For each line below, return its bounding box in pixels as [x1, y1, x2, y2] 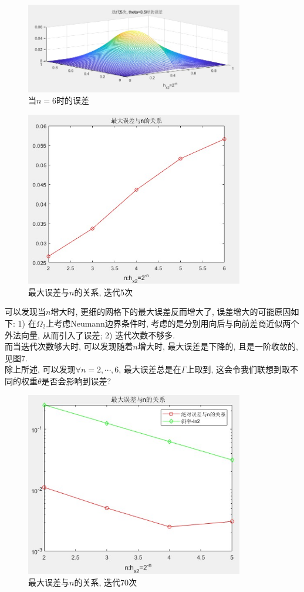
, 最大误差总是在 [119, 363, 181, 375]
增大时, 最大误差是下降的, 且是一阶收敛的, [137, 340, 298, 352]
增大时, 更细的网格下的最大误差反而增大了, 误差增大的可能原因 [50, 305, 291, 318]
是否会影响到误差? [41, 374, 112, 387]
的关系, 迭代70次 [74, 576, 137, 588]
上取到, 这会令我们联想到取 [186, 363, 291, 375]
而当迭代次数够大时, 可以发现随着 [5, 340, 133, 352]
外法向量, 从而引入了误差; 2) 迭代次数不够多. [5, 328, 175, 341]
